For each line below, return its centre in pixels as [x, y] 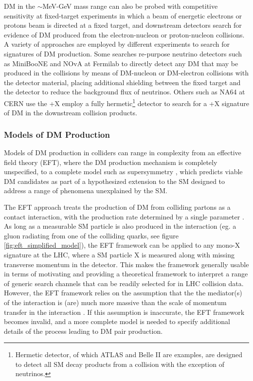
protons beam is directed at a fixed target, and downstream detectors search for [123, 25]
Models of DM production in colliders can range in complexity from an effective [123, 152]
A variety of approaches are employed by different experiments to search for [117, 44]
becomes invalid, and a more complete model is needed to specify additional [117, 321]
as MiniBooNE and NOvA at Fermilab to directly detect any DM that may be [121, 63]
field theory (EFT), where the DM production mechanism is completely [111, 162]
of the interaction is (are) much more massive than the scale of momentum [115, 302]
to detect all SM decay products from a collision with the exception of [120, 364]
